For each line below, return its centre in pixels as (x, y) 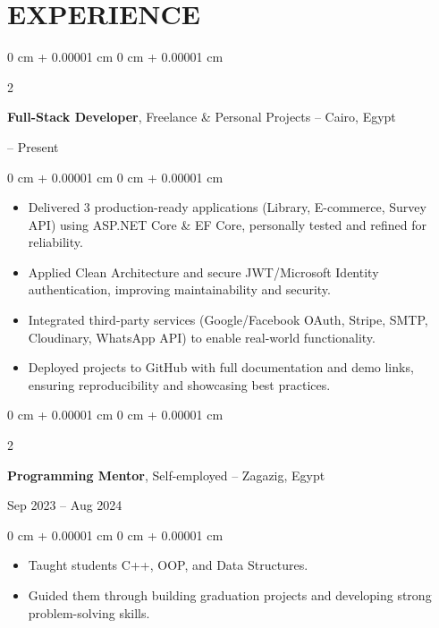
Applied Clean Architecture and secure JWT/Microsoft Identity (203, 272)
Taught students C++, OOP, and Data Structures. (168, 565)
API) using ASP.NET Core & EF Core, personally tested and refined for (227, 224)
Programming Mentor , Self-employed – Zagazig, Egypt (166, 475)
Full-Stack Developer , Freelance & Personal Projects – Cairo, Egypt (202, 117)
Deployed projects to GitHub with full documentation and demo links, (221, 367)
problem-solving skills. (89, 612)
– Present (33, 146)
